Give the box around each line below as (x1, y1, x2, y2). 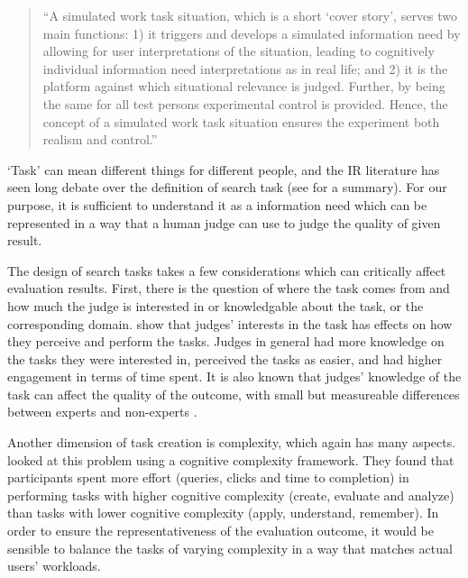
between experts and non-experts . (7, 402, 197, 421)
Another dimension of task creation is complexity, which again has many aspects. (7, 433, 456, 452)
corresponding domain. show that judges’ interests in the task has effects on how (7, 314, 453, 333)
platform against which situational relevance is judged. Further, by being (42, 77, 445, 96)
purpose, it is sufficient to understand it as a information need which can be (7, 195, 427, 214)
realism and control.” (42, 130, 158, 149)
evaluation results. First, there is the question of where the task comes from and (7, 279, 450, 298)
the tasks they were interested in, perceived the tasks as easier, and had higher (7, 349, 443, 368)
